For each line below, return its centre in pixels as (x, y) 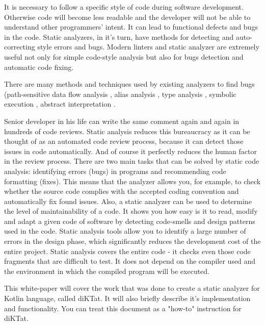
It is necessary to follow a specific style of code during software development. (124, 7)
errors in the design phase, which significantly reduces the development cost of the (132, 241)
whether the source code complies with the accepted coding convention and (122, 191)
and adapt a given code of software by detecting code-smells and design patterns (130, 221)
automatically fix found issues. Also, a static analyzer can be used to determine (128, 201)
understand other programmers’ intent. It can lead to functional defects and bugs (131, 27)
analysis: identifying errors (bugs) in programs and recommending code (115, 171)
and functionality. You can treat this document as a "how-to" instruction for (123, 308)
